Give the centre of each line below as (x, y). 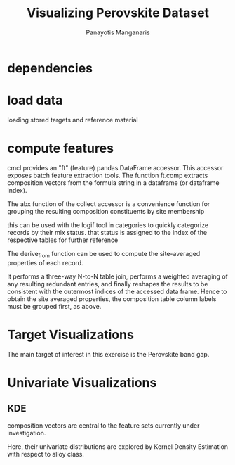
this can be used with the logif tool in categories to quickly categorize (108, 225)
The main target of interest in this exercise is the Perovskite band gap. (108, 354)
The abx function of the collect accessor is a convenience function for (109, 204)
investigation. (27, 433)
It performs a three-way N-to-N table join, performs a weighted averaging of (117, 276)
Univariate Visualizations (82, 382)
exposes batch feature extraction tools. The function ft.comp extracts (108, 175)
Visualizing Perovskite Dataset (118, 13)
